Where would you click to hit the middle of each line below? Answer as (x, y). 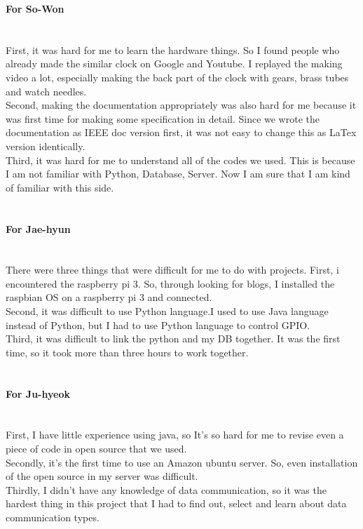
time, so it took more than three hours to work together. (127, 352)
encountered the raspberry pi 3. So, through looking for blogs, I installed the (170, 283)
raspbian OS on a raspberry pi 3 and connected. (109, 297)
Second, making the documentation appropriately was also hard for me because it (181, 105)
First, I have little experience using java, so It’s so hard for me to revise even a (175, 435)
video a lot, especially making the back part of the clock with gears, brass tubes (177, 77)
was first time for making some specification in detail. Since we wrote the (163, 118)
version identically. (46, 146)
